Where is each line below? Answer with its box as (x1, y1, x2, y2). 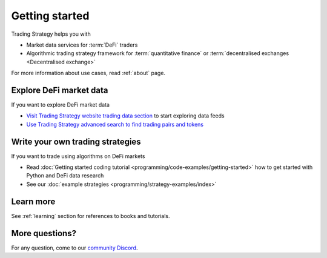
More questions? (11, 228, 77, 239)
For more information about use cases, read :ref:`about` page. (11, 70, 166, 77)
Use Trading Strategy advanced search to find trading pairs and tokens (26, 121, 204, 128)
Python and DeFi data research (26, 172, 104, 179)
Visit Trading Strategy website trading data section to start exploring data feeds (26, 112, 225, 119)
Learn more (11, 196, 56, 207)
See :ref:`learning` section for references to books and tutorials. (11, 212, 170, 219)
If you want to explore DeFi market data (11, 101, 110, 108)
